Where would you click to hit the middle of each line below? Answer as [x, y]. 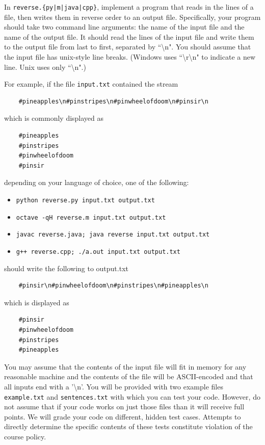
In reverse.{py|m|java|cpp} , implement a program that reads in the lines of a [129, 7]
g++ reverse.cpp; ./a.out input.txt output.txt [98, 252]
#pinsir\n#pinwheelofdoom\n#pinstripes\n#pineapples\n [113, 286]
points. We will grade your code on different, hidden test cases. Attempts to [123, 416]
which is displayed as [37, 302]
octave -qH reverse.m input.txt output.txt [91, 217]
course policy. [25, 437]
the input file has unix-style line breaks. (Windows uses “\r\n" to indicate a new [130, 57]
